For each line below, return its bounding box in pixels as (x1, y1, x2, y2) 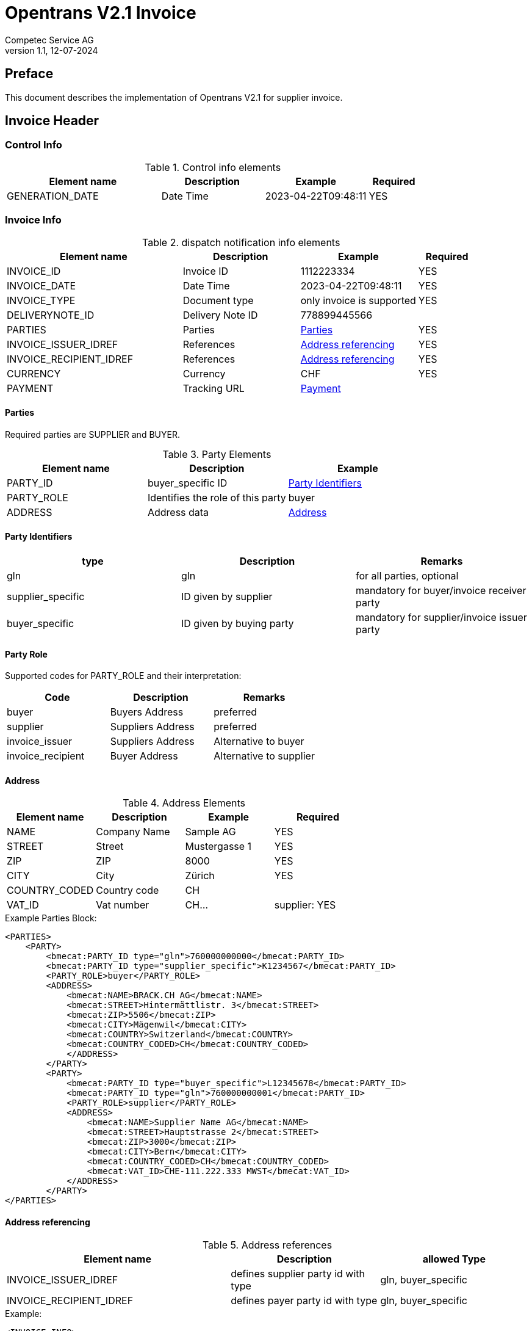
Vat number (96, 899, 149, 912)
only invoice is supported (300, 294, 416, 306)
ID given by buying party (181, 617, 294, 629)
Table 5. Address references (202, 1238, 332, 1251)
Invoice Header (5, 113, 99, 129)
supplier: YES (274, 899, 336, 912)
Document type (182, 294, 254, 306)
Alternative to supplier (214, 750, 315, 763)
